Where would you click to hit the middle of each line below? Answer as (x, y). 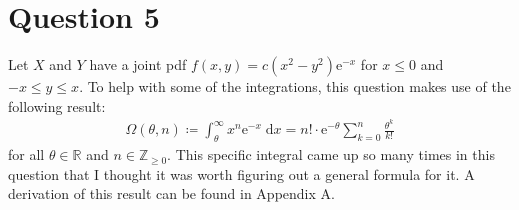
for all (26, 154)
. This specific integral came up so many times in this (331, 154)
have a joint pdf (138, 64)
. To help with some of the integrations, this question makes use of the (295, 86)
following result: (57, 105)
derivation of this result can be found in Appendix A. (171, 193)
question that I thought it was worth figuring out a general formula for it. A (241, 173)
